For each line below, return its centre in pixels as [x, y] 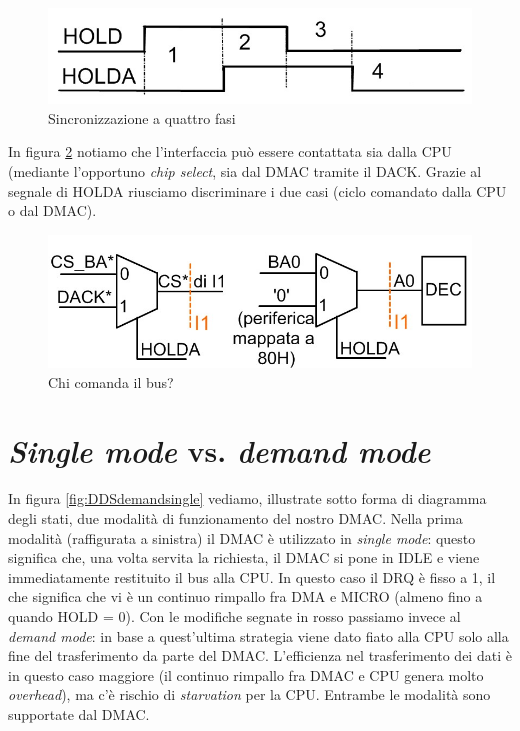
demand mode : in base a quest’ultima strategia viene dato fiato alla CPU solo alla [258, 635]
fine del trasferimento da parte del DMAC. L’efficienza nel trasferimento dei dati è [260, 655]
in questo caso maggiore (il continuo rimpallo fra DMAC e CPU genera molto [246, 674]
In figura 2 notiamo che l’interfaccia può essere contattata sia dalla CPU [230, 151]
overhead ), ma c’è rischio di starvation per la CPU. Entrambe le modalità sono [249, 694]
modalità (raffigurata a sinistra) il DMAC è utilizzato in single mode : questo [242, 537]
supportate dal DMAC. [79, 713]
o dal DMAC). [52, 210]
